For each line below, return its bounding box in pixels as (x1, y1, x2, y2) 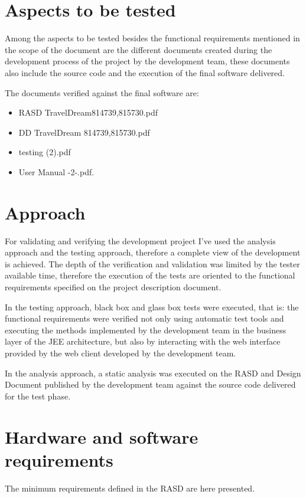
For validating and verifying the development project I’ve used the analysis (5, 234, 276, 247)
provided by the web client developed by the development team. (5, 346, 236, 359)
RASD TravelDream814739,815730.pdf (18, 106, 158, 119)
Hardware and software (5, 424, 198, 448)
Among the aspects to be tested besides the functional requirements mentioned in (5, 32, 300, 44)
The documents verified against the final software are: (5, 86, 199, 99)
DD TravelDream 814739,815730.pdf (18, 126, 150, 138)
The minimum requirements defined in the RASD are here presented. (5, 481, 255, 494)
